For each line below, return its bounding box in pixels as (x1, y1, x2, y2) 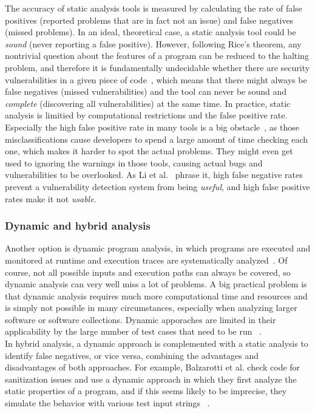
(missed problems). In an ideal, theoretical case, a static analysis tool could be (5, 26, 296, 38)
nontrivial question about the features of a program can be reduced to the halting (5, 49, 309, 62)
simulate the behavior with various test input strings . (5, 397, 210, 409)
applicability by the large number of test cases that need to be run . (5, 325, 262, 338)
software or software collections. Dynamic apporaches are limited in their (5, 313, 276, 326)
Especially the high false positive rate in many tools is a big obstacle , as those (5, 120, 299, 133)
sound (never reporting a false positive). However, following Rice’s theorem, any (5, 37, 302, 50)
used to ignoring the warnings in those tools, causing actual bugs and (5, 156, 263, 169)
